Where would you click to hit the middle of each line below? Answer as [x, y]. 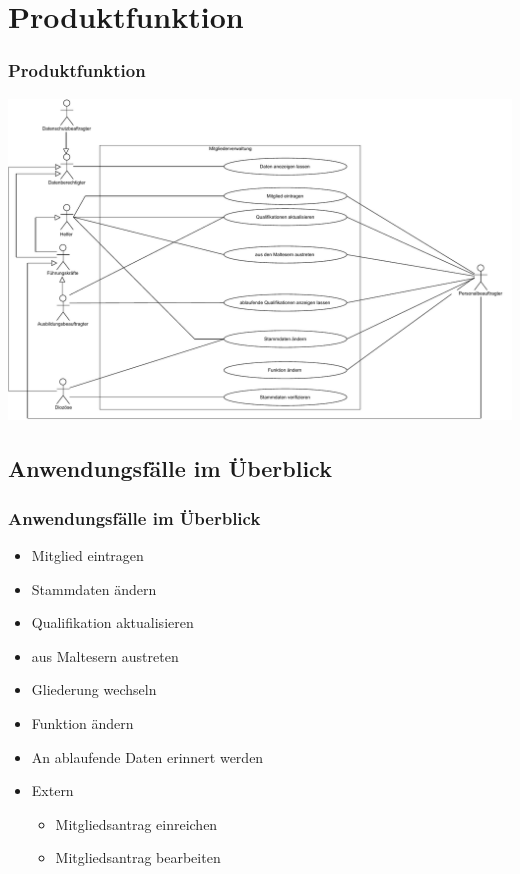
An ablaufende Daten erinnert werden [147, 756]
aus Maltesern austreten [105, 655]
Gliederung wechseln [94, 689]
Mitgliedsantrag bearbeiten [138, 857]
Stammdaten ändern [94, 588]
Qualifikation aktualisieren [112, 622]
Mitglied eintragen [87, 555]
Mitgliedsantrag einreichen [136, 823]
